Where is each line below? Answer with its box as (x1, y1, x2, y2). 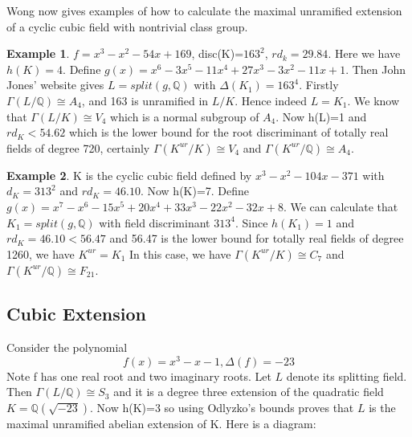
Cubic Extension (6, 301, 146, 326)
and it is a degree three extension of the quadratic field (113, 383, 384, 400)
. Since (235, 214, 268, 231)
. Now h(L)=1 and (275, 108, 367, 125)
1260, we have (6, 245, 75, 262)
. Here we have (328, 45, 401, 62)
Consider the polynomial (6, 338, 128, 355)
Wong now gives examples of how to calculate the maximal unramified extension (6, 2, 402, 18)
